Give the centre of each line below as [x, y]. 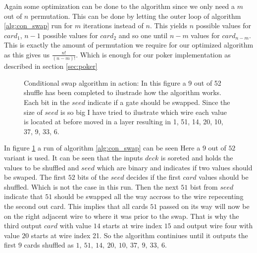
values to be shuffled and [42, 167]
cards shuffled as [49, 245]
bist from [204, 186]
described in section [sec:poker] [51, 66]
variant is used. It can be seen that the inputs [74, 158]
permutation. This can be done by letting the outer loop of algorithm [136, 16]
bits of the [93, 177]
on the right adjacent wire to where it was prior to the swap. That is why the [122, 216]
